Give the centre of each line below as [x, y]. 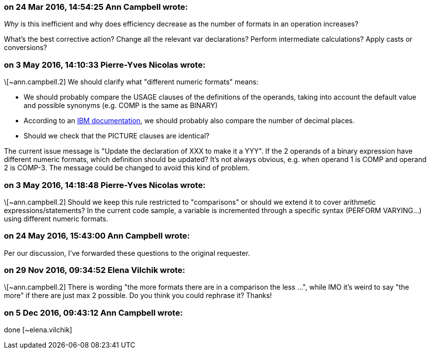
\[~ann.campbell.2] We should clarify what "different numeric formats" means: [131, 82]
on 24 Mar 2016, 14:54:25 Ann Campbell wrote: [96, 7]
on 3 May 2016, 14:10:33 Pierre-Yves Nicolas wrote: [105, 65]
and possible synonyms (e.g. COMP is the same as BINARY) [121, 106]
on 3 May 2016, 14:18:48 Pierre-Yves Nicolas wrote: [105, 185]
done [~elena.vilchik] [38, 330]
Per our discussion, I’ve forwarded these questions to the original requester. [127, 253]
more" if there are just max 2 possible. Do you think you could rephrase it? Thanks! [138, 296]
